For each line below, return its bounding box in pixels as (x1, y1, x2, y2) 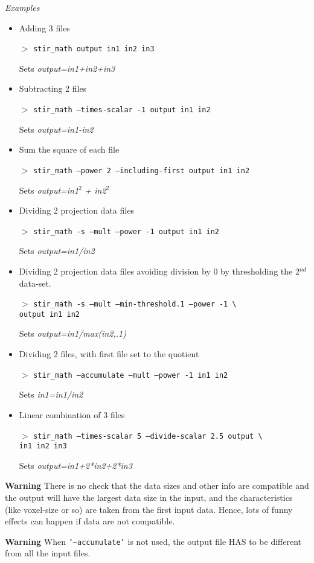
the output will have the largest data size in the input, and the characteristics (5, 491, 293, 503)
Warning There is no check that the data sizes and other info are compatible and (5, 479, 309, 492)
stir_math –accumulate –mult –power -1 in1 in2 (33, 371, 228, 380)
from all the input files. (5, 547, 91, 559)
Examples (5, 1, 40, 13)
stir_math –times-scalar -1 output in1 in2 (33, 106, 211, 115)
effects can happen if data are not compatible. (5, 515, 175, 527)
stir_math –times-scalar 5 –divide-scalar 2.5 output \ (33, 431, 263, 441)
